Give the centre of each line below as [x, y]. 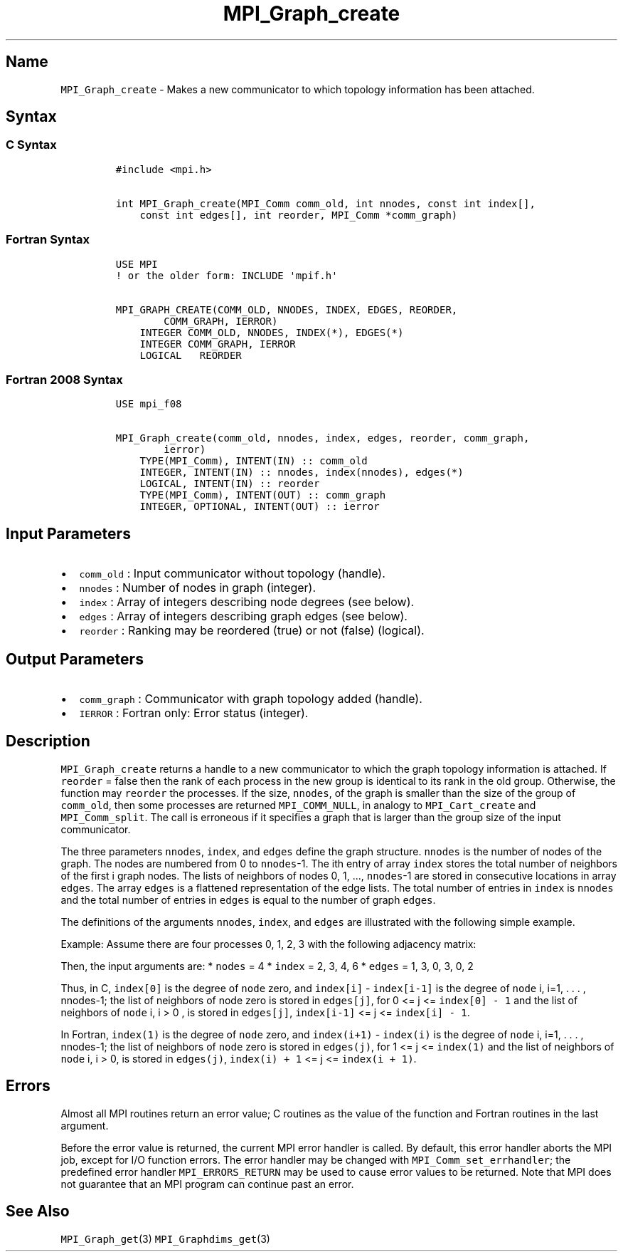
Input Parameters [68, 533]
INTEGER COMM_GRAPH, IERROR [218, 344]
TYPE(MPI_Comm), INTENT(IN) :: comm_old [254, 461]
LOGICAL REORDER [191, 355]
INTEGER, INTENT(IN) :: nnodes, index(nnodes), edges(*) [302, 473]
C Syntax [31, 145]
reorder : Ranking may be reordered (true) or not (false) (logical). [252, 631]
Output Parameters [75, 659]
